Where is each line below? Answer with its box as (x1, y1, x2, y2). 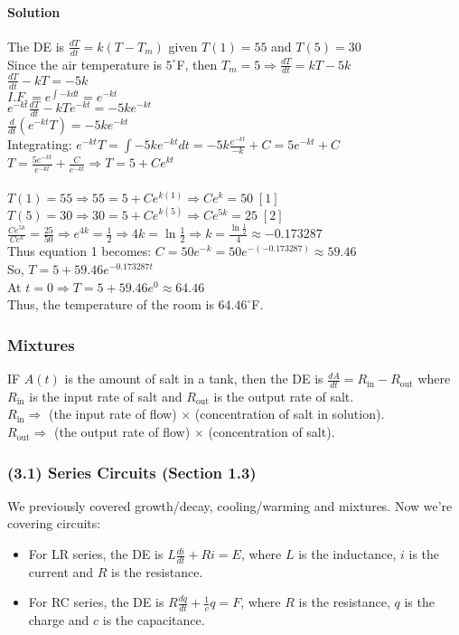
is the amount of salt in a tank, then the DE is (64, 369, 323, 388)
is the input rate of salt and (29, 386, 183, 405)
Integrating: (7, 135, 72, 154)
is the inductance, (298, 545, 397, 564)
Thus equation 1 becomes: (7, 242, 152, 261)
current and (28, 562, 94, 581)
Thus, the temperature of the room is (7, 295, 214, 314)
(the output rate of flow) (53, 422, 191, 441)
